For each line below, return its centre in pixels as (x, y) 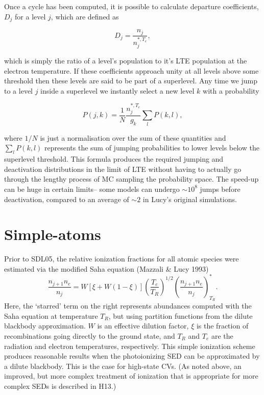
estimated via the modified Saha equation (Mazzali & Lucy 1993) (106, 268)
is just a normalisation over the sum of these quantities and (133, 137)
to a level (18, 90)
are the (222, 335)
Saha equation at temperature (51, 315)
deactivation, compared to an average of (67, 199)
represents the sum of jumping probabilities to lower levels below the (152, 148)
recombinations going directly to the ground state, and (90, 335)
